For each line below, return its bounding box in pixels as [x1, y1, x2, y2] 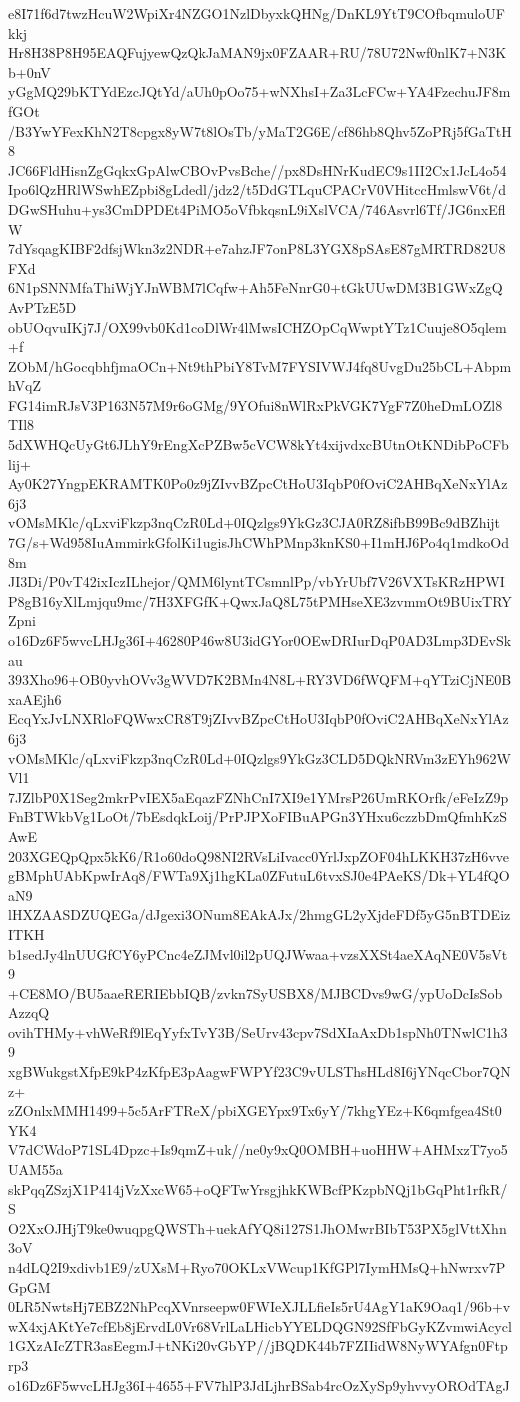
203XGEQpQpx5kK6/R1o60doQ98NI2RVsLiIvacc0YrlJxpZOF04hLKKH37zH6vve [8, 845, 509, 866]
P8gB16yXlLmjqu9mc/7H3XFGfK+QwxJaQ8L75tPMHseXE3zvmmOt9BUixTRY [8, 590, 512, 611]
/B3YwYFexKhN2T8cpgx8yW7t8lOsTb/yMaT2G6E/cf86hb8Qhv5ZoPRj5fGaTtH [8, 120, 512, 141]
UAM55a [8, 1159, 63, 1180]
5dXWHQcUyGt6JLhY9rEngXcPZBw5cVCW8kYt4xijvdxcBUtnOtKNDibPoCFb [8, 434, 509, 455]
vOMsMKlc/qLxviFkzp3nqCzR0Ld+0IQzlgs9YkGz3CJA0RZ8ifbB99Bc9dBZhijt [8, 512, 501, 533]
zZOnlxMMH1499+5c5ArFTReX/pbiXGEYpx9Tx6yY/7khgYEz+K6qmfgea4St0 [8, 1100, 502, 1121]
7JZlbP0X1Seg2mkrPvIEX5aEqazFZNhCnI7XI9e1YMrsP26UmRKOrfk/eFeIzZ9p [8, 786, 509, 807]
